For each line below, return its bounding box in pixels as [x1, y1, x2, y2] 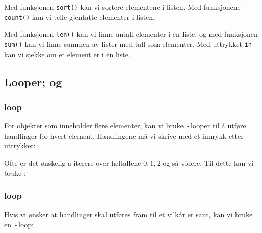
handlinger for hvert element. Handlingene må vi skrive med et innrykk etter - [4, 130, 250, 141]
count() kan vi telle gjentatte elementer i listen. [4, 11, 155, 22]
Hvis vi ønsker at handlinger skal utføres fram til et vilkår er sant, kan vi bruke [4, 209, 253, 220]
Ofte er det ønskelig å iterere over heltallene [4, 158, 141, 168]
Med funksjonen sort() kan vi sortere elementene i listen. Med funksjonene [4, 2, 241, 12]
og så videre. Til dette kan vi [163, 158, 254, 168]
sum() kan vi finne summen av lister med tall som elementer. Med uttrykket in [4, 38, 252, 49]
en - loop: [4, 219, 34, 229]
